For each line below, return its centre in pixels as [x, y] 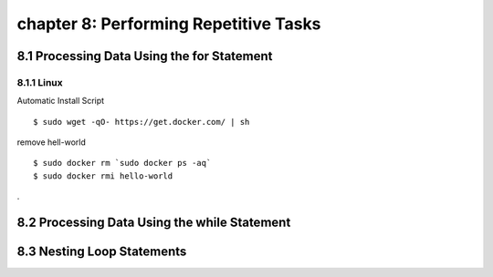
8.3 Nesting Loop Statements [102, 252]
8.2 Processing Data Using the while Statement [154, 223]
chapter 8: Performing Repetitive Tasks [169, 24]
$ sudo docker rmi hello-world [103, 176]
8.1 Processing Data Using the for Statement [145, 56]
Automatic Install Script [61, 101]
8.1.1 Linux [40, 82]
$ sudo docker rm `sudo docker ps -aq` [122, 163]
